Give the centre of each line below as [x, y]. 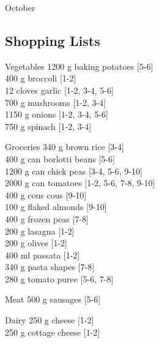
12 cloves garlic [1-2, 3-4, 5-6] [59, 90]
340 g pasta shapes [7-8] [50, 267]
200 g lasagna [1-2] [40, 231]
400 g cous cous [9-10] [46, 194]
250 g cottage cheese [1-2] [53, 332]
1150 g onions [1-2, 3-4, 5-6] [57, 114]
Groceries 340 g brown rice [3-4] [65, 147]
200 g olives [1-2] [36, 243]
